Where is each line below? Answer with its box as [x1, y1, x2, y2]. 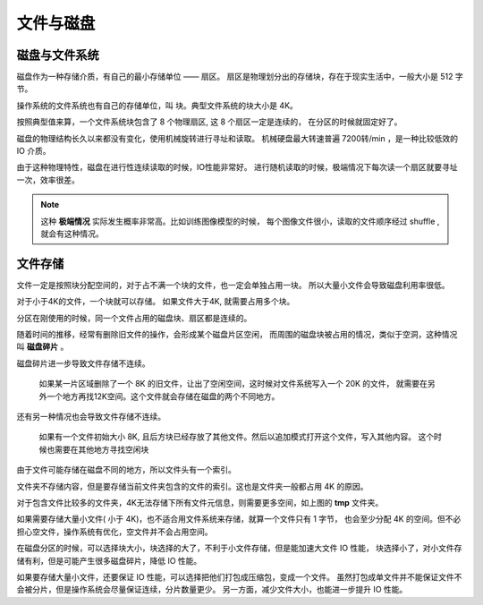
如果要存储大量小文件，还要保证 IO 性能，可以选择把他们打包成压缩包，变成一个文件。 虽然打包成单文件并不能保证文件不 [16, 571, 462, 582]
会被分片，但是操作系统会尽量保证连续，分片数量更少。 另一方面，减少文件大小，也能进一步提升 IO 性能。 [16, 584, 408, 595]
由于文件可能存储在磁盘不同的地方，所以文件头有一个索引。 [16, 464, 236, 475]
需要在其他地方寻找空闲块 [54, 444, 149, 455]
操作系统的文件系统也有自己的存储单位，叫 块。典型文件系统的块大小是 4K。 [16, 99, 299, 111]
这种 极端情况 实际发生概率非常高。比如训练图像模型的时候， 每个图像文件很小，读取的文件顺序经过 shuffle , [40, 216, 440, 226]
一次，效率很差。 [16, 175, 80, 185]
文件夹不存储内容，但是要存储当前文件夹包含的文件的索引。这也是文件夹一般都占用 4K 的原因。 [16, 481, 369, 491]
